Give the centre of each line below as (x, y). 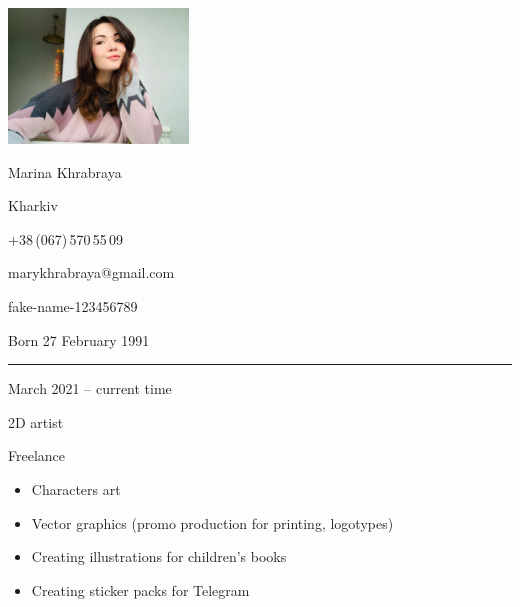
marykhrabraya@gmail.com (91, 272)
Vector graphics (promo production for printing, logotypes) (212, 522)
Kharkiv (33, 205)
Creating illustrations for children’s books (159, 556)
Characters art (76, 489)
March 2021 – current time (90, 388)
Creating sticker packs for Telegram (140, 589)
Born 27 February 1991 (79, 339)
